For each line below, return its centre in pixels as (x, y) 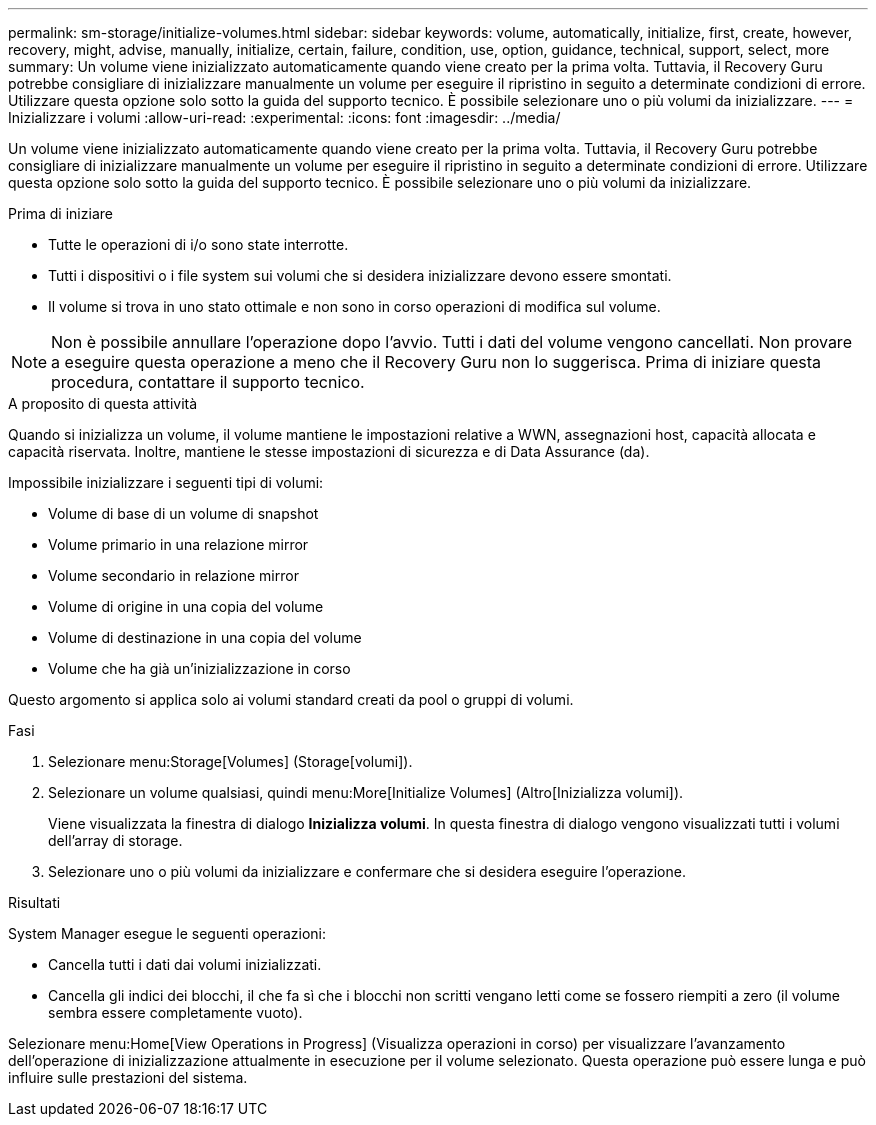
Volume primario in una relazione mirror (178, 544)
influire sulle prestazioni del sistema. (128, 1077)
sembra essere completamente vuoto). (175, 1012)
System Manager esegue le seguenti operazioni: (167, 933)
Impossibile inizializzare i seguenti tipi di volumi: (166, 482)
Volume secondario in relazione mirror (173, 575)
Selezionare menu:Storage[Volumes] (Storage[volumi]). (230, 761)
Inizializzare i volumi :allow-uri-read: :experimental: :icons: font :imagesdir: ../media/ (284, 117)
